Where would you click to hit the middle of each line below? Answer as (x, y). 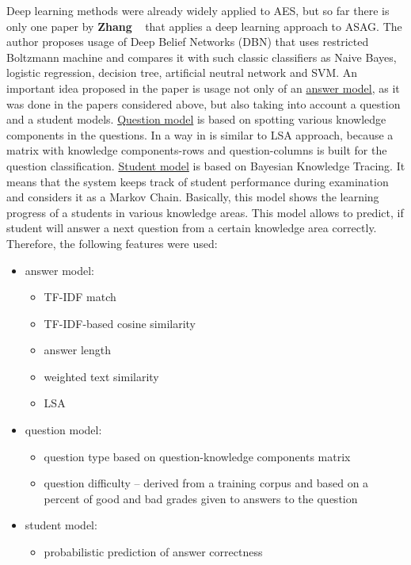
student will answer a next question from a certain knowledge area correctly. (192, 228)
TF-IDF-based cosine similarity (120, 323)
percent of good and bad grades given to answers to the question (201, 498)
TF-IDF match (80, 297)
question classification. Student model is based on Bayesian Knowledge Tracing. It (206, 165)
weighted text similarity (101, 376)
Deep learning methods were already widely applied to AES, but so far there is (198, 10)
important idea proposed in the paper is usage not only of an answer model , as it (203, 88)
